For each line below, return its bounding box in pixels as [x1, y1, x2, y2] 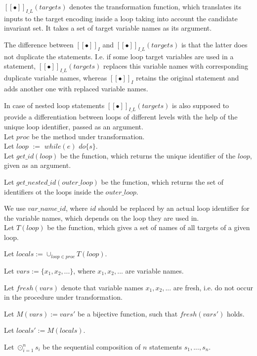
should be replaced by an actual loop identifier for [98, 203, 250, 213]
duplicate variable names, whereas [4, 73, 107, 83]
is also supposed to [172, 100, 229, 110]
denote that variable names [61, 282, 143, 292]
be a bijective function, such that [77, 308, 178, 318]
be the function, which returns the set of [101, 176, 224, 187]
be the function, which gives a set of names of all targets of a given [47, 222, 250, 233]
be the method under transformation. [31, 131, 145, 141]
